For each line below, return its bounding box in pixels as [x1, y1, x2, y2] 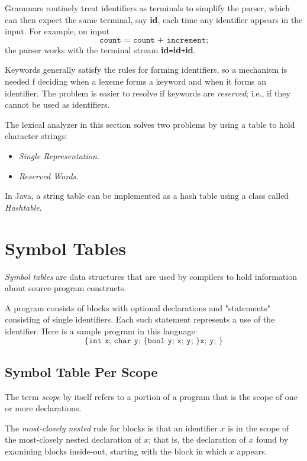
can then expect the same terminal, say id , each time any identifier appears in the [5, 13, 303, 25]
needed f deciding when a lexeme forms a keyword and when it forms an [5, 75, 267, 88]
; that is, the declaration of [148, 433, 246, 446]
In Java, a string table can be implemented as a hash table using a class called [5, 189, 289, 202]
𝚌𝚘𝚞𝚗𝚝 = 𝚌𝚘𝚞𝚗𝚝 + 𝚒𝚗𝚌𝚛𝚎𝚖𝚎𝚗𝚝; [99, 36, 208, 44]
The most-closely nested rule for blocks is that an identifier [5, 421, 218, 434]
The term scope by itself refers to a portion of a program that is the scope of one [5, 390, 298, 402]
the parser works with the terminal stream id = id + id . [5, 43, 196, 56]
